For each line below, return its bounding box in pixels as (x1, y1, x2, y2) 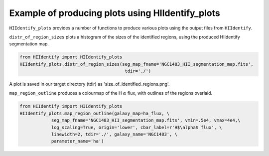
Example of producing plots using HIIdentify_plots (9, 7, 220, 18)
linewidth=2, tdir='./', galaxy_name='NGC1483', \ (51, 132, 178, 137)
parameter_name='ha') (51, 139, 104, 144)
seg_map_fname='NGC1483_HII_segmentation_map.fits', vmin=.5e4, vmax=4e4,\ (51, 118, 241, 123)
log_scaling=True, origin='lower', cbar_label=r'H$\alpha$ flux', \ (51, 125, 222, 130)
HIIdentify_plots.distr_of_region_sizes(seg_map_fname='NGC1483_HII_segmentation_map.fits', (19, 61, 254, 67)
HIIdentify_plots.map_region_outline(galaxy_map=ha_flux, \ (19, 110, 170, 116)
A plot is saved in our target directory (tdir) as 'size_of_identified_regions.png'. (9, 81, 170, 87)
